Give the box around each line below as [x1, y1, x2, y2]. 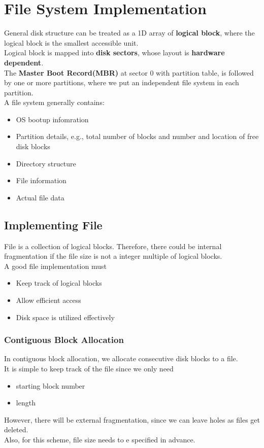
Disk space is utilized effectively [16, 312, 115, 322]
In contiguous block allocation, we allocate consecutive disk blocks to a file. [4, 353, 238, 364]
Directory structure [16, 158, 76, 168]
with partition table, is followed [156, 67, 254, 78]
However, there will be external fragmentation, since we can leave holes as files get [4, 414, 260, 425]
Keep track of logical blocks [16, 278, 102, 288]
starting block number [16, 380, 85, 391]
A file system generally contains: [4, 97, 105, 108]
